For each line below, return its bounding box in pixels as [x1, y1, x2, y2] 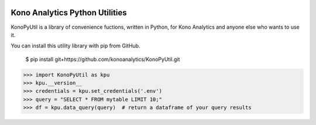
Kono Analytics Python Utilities [11, 8, 127, 18]
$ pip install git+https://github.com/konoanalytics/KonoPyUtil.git [25, 56, 180, 63]
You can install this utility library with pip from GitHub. [11, 42, 140, 49]
